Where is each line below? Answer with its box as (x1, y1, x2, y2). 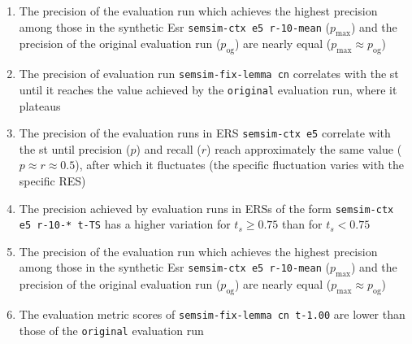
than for (282, 216, 323, 233)
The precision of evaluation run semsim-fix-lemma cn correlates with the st (19, 65, 399, 82)
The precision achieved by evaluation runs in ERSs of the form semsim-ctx (19, 199, 394, 216)
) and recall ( (136, 140, 202, 157)
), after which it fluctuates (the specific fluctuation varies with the (75, 156, 404, 173)
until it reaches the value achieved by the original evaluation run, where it (19, 81, 397, 98)
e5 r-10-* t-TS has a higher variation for (19, 216, 231, 233)
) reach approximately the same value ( (206, 140, 402, 157)
